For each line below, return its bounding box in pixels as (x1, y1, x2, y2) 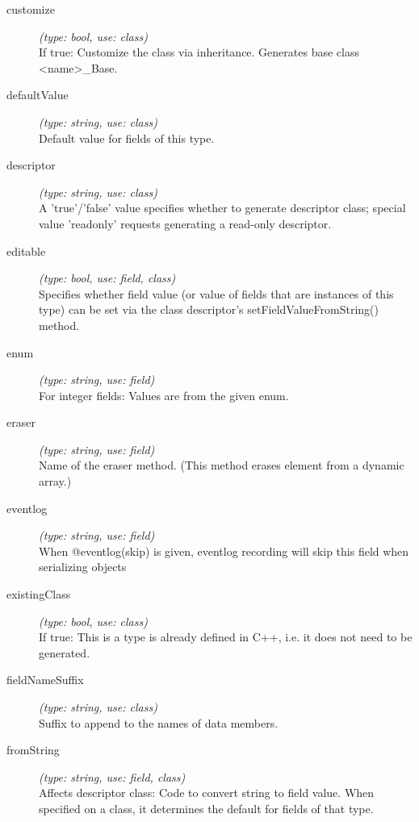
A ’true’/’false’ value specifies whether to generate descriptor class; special (39, 199, 406, 216)
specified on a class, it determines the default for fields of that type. (39, 799, 374, 816)
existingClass (6, 586, 71, 603)
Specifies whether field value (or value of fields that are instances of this (39, 285, 394, 302)
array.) (39, 473, 72, 490)
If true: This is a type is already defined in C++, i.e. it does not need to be (39, 628, 413, 645)
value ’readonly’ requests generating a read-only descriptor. (39, 215, 332, 232)
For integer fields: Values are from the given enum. (39, 386, 289, 403)
